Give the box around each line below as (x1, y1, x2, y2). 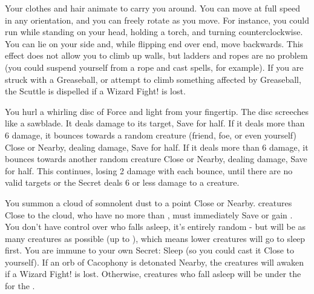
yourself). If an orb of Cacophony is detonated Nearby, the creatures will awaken (5, 255, 304, 268)
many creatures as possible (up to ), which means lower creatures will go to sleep (5, 232, 306, 244)
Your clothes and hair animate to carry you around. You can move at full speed (5, 2, 301, 14)
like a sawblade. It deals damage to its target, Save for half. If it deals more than (5, 117, 305, 129)
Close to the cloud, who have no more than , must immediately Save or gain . (5, 208, 293, 221)
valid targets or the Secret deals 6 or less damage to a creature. (5, 176, 240, 189)
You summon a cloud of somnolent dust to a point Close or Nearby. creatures (5, 196, 292, 209)
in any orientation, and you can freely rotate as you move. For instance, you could (5, 13, 309, 26)
